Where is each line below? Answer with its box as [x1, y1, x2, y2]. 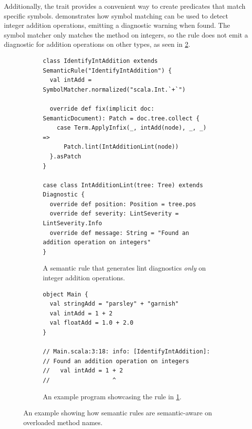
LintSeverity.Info [43, 220, 102, 227]
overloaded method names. [23, 417, 103, 427]
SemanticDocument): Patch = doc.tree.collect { [43, 115, 200, 122]
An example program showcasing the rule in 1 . [43, 391, 181, 401]
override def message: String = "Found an [50, 229, 189, 236]
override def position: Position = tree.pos [50, 200, 196, 208]
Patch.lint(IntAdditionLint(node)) [63, 143, 179, 151]
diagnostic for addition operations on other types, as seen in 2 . [4, 39, 190, 49]
